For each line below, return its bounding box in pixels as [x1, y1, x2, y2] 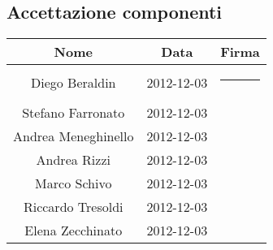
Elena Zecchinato [24, 221, 123, 240]
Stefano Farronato [22, 103, 125, 123]
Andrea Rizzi [36, 150, 110, 170]
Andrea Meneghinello [13, 127, 134, 146]
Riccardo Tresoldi [23, 197, 123, 217]
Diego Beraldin [31, 73, 116, 93]
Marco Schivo [35, 174, 112, 193]
